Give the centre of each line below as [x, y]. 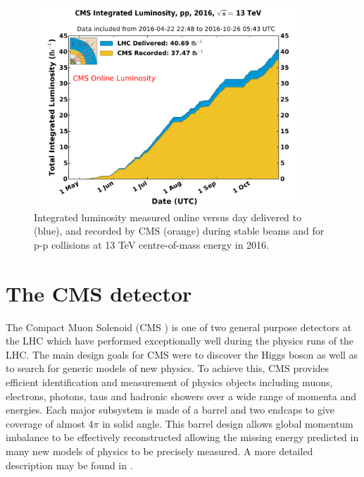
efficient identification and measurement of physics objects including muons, [169, 382]
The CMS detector [99, 293]
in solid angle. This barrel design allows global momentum [228, 423]
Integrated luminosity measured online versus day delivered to [168, 217]
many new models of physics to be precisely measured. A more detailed [159, 451]
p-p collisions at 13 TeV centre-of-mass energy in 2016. [152, 244]
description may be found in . [69, 465]
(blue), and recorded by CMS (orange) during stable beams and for [179, 231]
